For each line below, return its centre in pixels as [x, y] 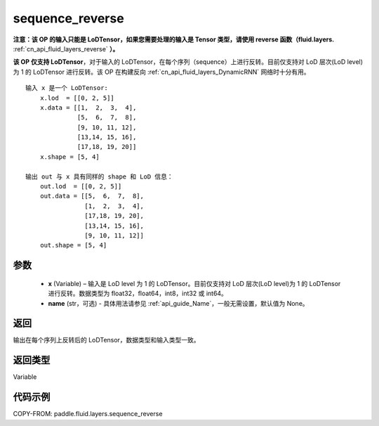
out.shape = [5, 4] [73, 245]
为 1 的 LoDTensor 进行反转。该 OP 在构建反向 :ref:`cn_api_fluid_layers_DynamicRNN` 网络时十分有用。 [161, 72]
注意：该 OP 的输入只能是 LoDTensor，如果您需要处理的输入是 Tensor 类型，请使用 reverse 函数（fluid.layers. [174, 39]
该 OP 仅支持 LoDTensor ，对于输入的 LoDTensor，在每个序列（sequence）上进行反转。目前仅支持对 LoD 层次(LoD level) [188, 62]
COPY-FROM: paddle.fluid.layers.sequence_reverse [88, 414]
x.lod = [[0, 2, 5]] [77, 98]
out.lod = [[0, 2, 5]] [81, 187]
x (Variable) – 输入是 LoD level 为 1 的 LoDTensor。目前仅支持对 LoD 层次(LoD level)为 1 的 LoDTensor [194, 283]
